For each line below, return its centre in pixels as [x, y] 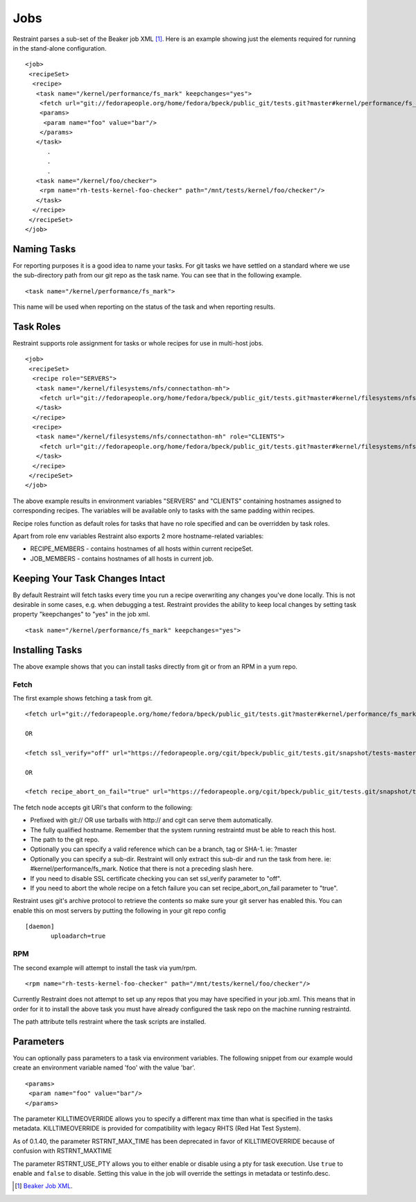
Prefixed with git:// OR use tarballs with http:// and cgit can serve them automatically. [151, 820]
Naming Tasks [44, 249]
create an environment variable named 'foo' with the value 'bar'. [104, 1067]
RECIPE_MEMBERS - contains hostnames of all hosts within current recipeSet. [141, 549]
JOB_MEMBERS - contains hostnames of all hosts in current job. [122, 558]
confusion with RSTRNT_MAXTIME [62, 1151]
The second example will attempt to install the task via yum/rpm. [105, 968]
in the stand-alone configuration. [60, 48]
